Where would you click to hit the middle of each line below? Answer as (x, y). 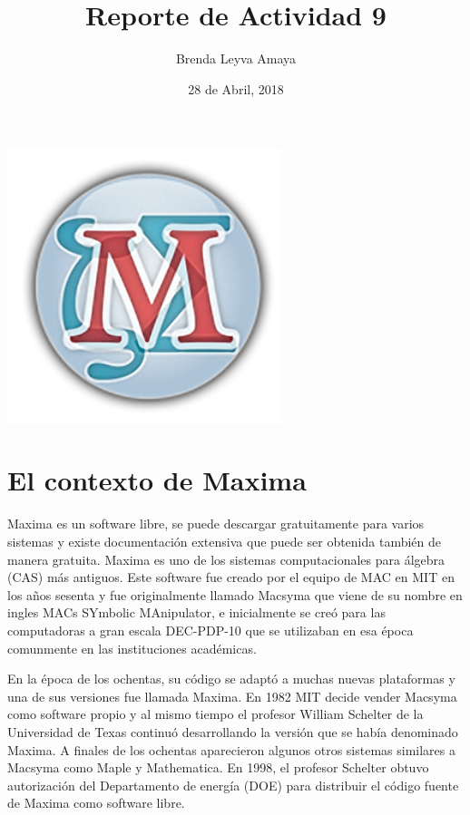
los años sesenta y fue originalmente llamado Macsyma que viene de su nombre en (235, 594)
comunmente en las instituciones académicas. (132, 648)
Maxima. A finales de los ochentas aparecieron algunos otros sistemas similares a (231, 749)
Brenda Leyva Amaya (236, 58)
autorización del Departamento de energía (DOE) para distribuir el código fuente (233, 785)
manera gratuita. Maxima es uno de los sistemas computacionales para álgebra (226, 559)
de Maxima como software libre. (96, 803)
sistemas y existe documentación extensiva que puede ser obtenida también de (225, 541)
